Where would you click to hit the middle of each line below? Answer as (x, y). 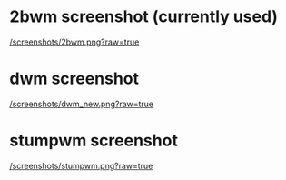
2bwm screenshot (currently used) (144, 17)
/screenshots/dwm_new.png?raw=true (82, 104)
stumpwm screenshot (94, 140)
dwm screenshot (74, 79)
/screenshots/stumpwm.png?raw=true (81, 165)
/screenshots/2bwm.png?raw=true (74, 42)
